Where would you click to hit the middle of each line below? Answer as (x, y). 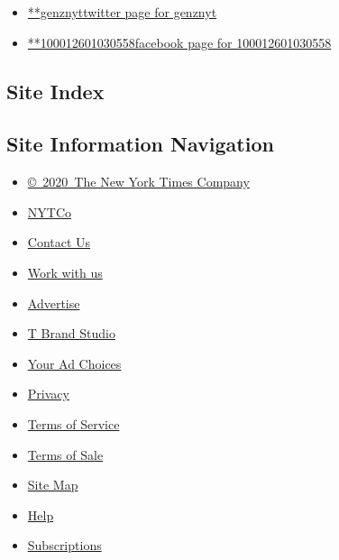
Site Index (55, 91)
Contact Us (59, 242)
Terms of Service (73, 423)
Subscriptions (64, 545)
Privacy (48, 394)
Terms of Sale (65, 454)
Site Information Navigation (140, 144)
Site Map (53, 485)
